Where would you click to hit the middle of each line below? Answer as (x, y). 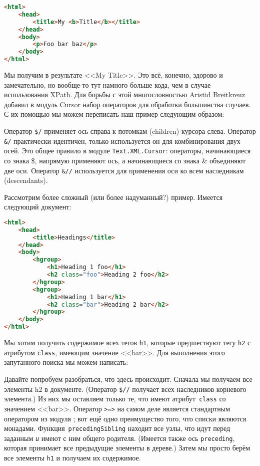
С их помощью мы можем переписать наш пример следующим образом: (114, 114)
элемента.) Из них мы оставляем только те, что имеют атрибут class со (115, 399)
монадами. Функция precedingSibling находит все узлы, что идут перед (117, 428)
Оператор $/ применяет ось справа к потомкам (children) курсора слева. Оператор (130, 131)
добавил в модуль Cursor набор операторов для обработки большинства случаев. (127, 104)
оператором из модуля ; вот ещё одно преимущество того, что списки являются (125, 418)
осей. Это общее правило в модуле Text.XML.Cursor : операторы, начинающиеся (127, 151)
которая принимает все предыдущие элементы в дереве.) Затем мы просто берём (127, 448)
